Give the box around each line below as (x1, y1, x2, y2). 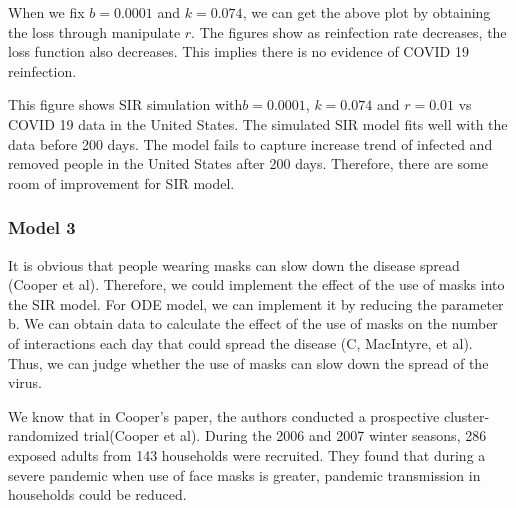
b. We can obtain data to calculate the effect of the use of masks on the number (8, 313, 498, 334)
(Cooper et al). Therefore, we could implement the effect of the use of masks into (8, 274, 505, 295)
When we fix (8, 2, 85, 22)
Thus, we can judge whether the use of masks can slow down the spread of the (8, 352, 489, 373)
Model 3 (8, 215, 76, 240)
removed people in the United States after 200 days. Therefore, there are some (8, 153, 488, 174)
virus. (8, 372, 42, 393)
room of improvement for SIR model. (8, 172, 235, 193)
